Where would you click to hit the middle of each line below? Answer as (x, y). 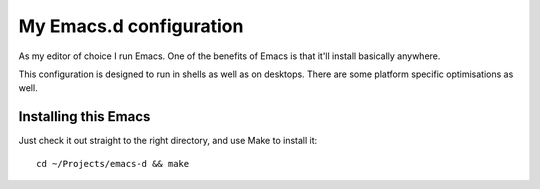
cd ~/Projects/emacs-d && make (113, 163)
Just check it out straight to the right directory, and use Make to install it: (168, 141)
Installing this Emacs (84, 116)
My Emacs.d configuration (131, 26)
